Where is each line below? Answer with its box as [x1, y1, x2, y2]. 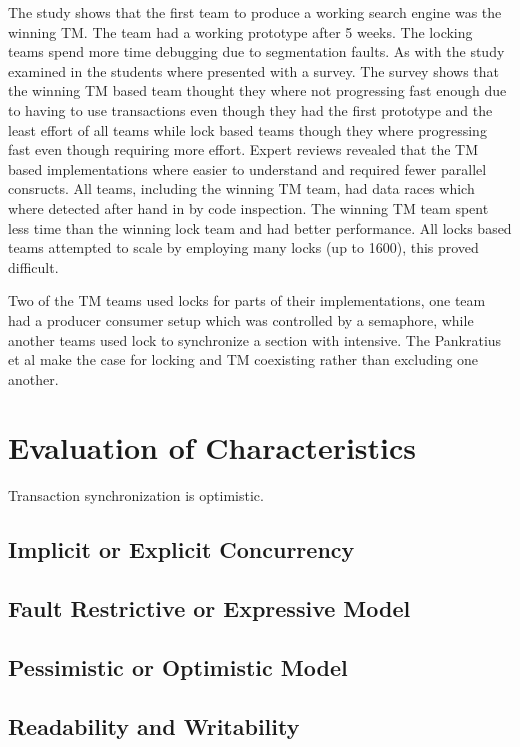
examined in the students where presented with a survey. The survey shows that [8, 60, 500, 81]
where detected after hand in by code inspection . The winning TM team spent [8, 197, 489, 218]
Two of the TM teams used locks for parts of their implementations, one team [8, 290, 486, 311]
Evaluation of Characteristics [8, 427, 417, 468]
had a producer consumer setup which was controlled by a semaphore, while [8, 309, 474, 330]
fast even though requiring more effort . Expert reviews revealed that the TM [8, 139, 479, 160]
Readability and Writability [8, 710, 300, 741]
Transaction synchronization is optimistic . [8, 485, 264, 506]
